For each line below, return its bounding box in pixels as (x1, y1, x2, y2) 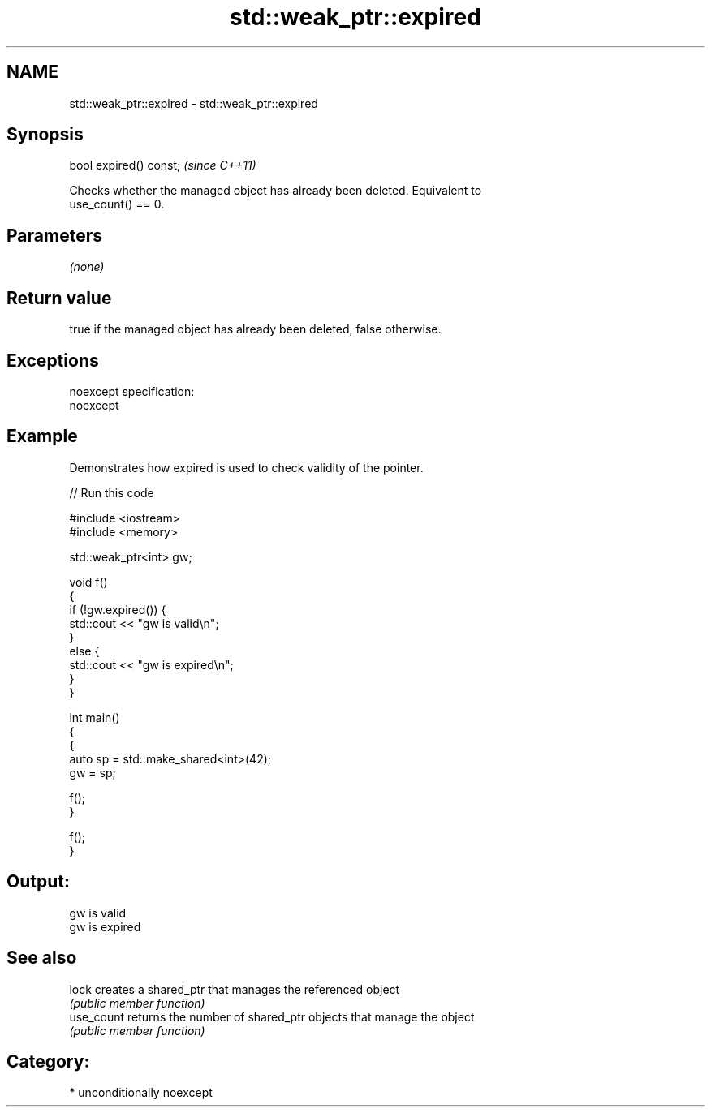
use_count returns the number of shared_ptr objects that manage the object (69, 1009, 475, 1024)
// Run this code (69, 485, 154, 500)
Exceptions (6, 350, 99, 371)
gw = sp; (69, 765, 116, 780)
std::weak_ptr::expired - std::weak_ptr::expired (69, 96, 318, 110)
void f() (69, 574, 108, 589)
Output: (6, 871, 70, 892)
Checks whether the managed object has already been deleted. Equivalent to (69, 183, 482, 198)
